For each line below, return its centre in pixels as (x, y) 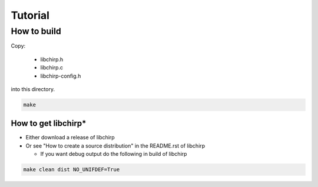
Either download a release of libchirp (70, 138)
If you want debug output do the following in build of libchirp (114, 154)
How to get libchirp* (49, 123)
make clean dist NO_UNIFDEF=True (72, 170)
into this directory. (33, 89)
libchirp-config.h (61, 76)
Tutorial (30, 15)
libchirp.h (52, 59)
